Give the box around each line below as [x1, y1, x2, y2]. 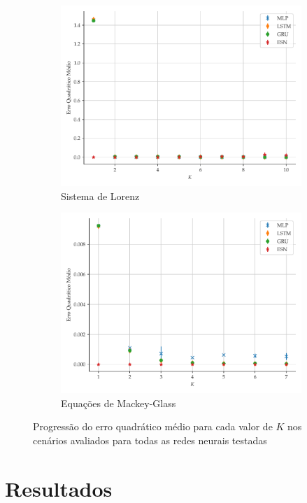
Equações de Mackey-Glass [61, 395, 176, 410]
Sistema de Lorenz [61, 188, 140, 203]
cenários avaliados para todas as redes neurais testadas [33, 432, 267, 447]
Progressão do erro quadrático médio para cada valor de [33, 419, 273, 434]
